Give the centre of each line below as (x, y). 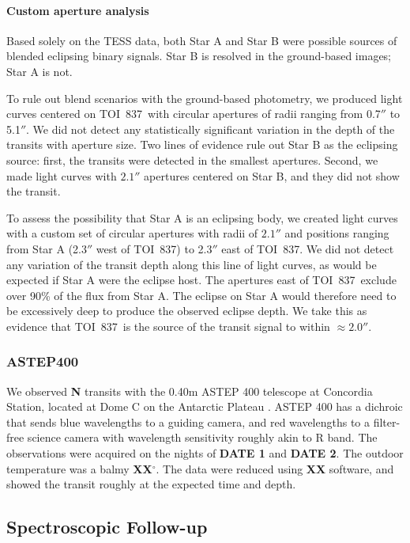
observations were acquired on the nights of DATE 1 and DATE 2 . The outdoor (205, 453)
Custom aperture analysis (78, 10)
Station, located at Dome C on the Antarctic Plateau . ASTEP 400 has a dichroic (205, 406)
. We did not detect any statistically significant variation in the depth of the (211, 129)
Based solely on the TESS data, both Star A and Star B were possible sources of (202, 40)
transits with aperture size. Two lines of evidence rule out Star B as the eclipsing (202, 144)
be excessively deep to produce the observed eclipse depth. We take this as (187, 311)
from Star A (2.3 (47, 248)
